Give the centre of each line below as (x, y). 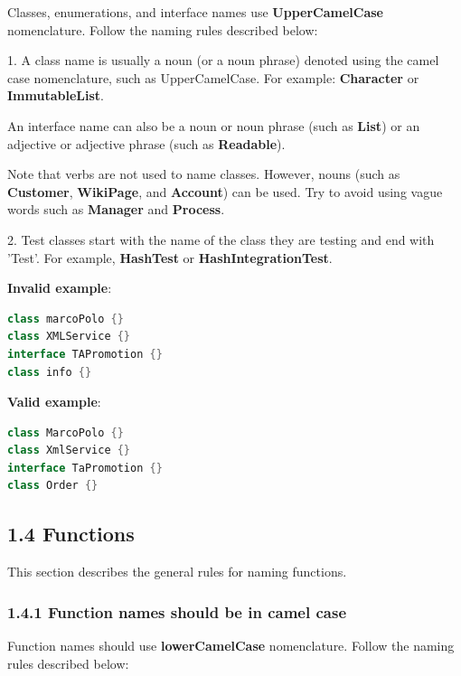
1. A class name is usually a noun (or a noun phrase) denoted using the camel (223, 60)
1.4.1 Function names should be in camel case (177, 611)
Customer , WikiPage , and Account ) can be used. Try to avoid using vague (225, 191)
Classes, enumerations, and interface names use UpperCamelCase (195, 12)
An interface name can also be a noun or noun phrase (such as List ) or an (214, 125)
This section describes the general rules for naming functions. (177, 572)
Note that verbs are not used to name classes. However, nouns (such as (204, 174)
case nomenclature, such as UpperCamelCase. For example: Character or (213, 77)
